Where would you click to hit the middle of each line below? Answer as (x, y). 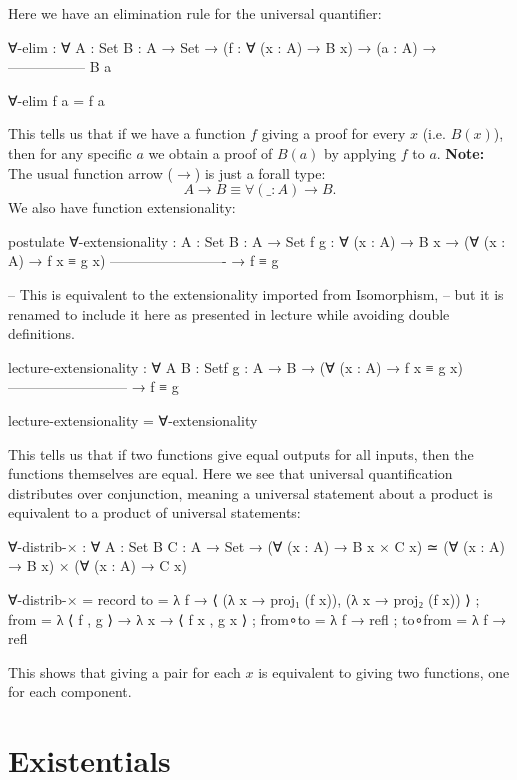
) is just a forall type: (260, 172)
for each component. (70, 691)
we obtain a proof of (210, 152)
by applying (360, 152)
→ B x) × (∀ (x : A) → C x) (97, 565)
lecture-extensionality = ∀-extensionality (133, 419)
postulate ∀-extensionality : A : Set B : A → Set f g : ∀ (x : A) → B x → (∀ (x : (257, 240)
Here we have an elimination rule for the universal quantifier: (195, 13)
